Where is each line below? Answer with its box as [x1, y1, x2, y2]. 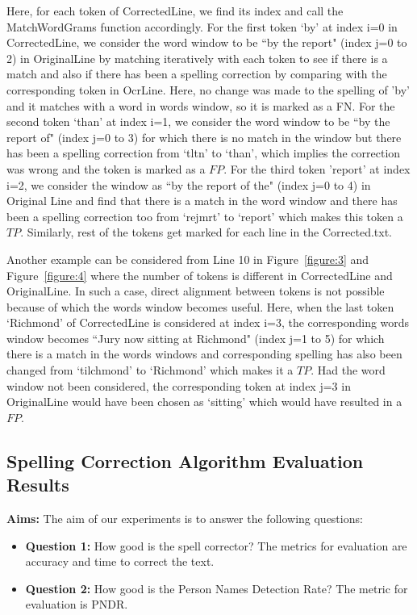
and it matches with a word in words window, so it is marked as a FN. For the [6, 97, 395, 114]
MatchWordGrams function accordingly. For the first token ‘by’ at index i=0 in [6, 18, 398, 35]
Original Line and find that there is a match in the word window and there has [6, 192, 398, 209]
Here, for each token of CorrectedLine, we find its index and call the [6, 2, 344, 19]
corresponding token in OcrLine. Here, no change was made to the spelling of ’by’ [6, 81, 410, 98]
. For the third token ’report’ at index [223, 160, 411, 177]
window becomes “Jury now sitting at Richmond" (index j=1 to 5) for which [6, 329, 385, 346]
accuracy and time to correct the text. [25, 553, 215, 570]
